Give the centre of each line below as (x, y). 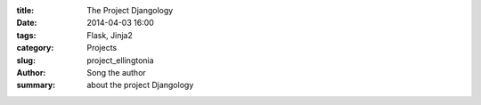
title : (25, 10)
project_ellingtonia (121, 60)
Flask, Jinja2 (110, 35)
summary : (36, 85)
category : (35, 48)
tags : (26, 35)
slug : (26, 60)
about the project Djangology (140, 85)
